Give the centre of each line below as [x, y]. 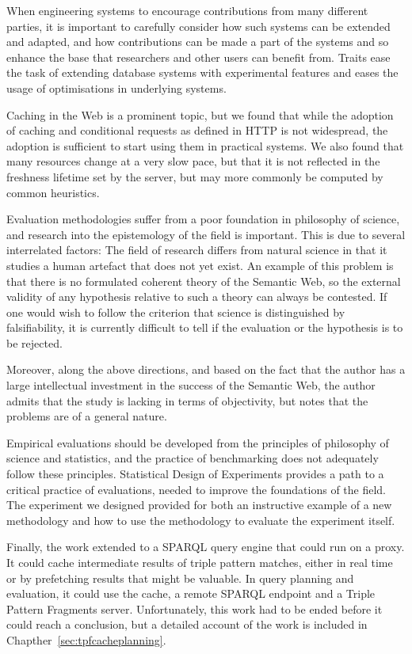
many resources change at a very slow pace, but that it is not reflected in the [193, 161]
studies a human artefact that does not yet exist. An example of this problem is [200, 265]
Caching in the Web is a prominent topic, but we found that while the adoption [200, 114]
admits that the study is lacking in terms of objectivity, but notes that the [187, 400]
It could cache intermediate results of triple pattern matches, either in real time [200, 562]
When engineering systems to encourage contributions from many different [187, 10]
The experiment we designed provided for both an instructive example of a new [199, 505]
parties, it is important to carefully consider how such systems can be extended [198, 26]
